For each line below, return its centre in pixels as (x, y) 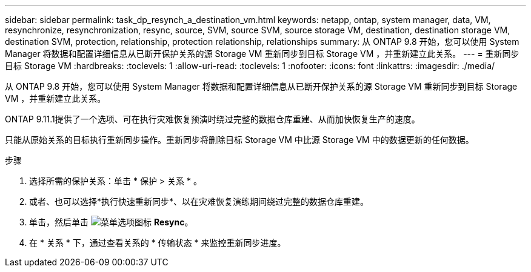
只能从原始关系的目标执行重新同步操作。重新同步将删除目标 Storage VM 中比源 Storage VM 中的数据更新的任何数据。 (239, 140)
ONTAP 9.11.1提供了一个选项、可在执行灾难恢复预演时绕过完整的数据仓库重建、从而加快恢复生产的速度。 (212, 119)
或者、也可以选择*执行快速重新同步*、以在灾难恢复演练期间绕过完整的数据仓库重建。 (199, 201)
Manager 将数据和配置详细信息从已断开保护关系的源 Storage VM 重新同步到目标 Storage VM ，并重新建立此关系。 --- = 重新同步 (262, 54)
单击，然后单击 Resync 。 (111, 222)
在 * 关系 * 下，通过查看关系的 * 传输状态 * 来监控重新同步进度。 (158, 243)
